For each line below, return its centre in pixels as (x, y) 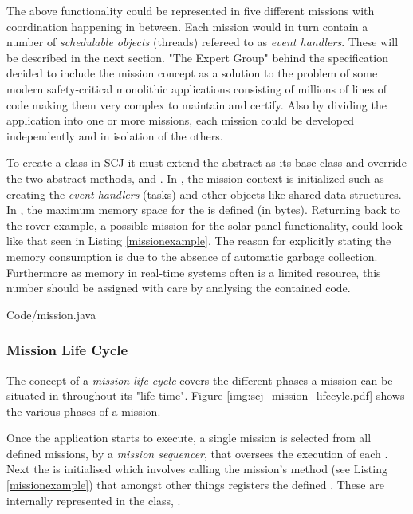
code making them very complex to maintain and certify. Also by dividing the (197, 104)
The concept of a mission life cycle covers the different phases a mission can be (200, 380)
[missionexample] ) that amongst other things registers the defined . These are (195, 485)
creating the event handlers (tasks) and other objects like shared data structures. (204, 194)
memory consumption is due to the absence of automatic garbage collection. (192, 256)
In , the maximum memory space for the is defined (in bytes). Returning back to (204, 210)
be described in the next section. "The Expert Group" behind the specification (197, 57)
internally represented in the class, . (94, 500)
